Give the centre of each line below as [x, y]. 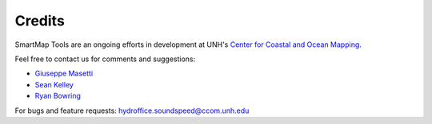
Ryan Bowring [58, 96]
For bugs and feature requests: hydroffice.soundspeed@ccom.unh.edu [132, 110]
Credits [40, 21]
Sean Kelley [54, 84]
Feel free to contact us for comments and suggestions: [105, 59]
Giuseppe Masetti [64, 74]
